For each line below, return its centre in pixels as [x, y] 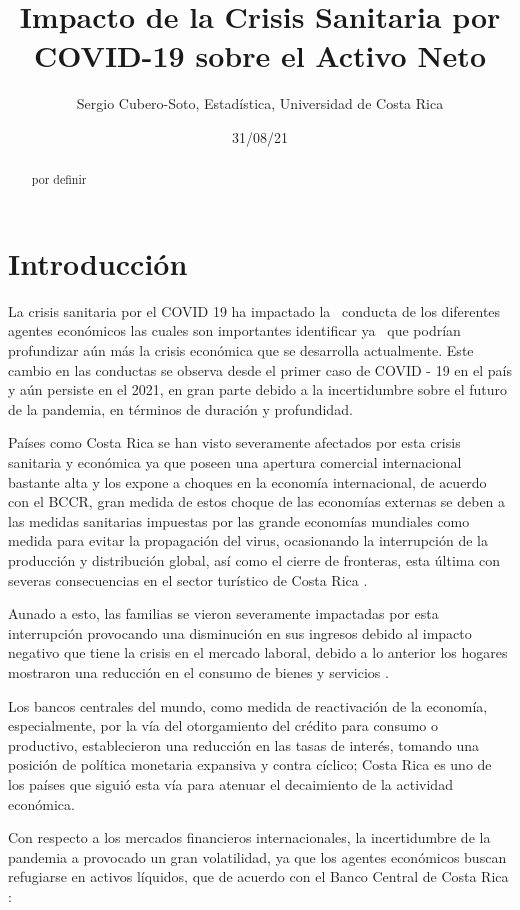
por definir [59, 179]
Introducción [98, 262]
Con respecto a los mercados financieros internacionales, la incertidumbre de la [249, 837]
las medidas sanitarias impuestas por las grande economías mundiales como [239, 520]
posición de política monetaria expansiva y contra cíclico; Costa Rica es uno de [250, 764]
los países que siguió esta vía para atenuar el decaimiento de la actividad [230, 783]
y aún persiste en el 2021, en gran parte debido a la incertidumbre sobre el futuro [258, 389]
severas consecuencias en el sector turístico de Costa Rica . [188, 579]
